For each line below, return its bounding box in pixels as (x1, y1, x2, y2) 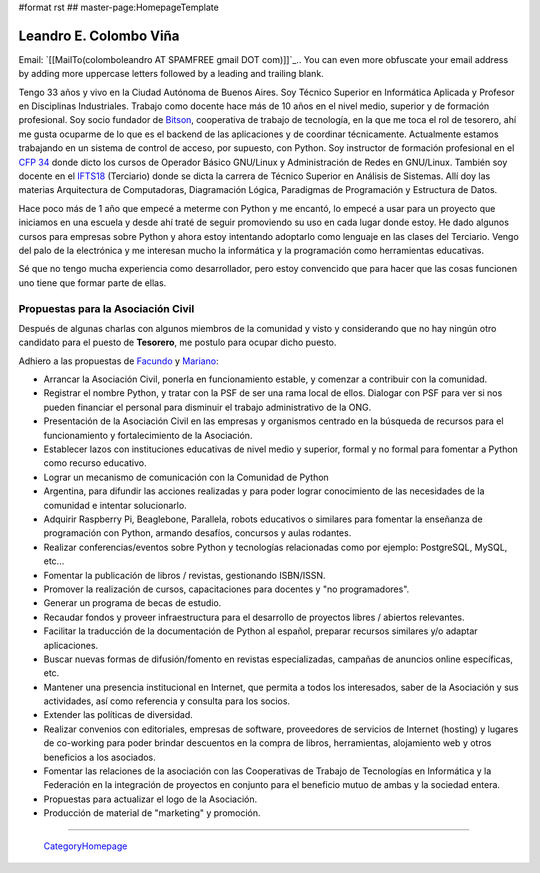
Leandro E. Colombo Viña (18, 27, 180, 44)
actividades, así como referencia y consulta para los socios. (43, 695, 290, 707)
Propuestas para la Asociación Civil (18, 301, 195, 315)
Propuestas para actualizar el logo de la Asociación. (43, 793, 258, 805)
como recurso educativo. (43, 457, 147, 469)
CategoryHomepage (43, 840, 128, 852)
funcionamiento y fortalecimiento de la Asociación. (43, 429, 253, 441)
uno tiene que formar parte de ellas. (18, 276, 167, 289)
